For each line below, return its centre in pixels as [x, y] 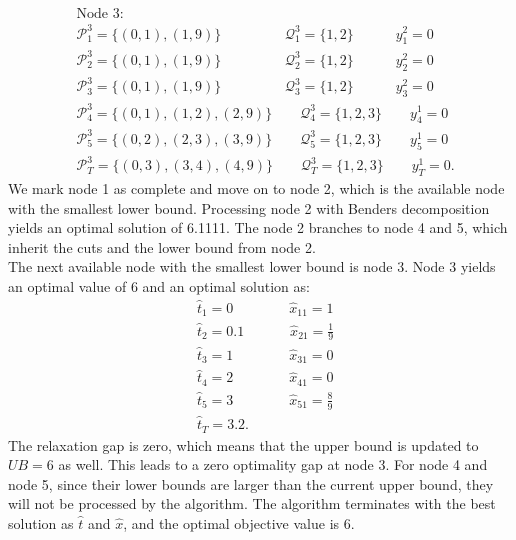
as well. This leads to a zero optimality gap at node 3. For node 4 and [273, 464]
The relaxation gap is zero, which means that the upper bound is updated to [243, 444]
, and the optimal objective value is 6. [239, 522]
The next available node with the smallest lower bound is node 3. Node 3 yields [252, 266]
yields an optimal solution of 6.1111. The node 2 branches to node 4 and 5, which [258, 227]
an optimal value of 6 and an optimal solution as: [159, 285]
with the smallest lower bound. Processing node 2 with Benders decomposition [249, 207]
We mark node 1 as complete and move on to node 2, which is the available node [256, 188]
